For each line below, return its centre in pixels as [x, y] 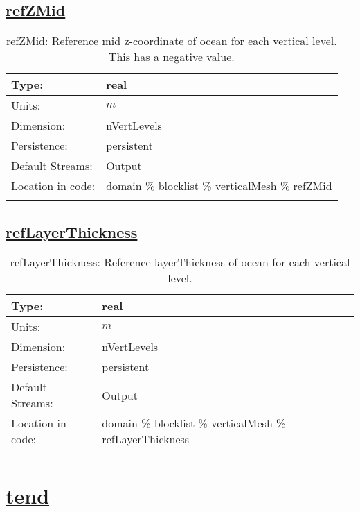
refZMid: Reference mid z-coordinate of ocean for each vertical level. [171, 41]
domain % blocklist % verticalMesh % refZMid [219, 186]
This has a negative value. [171, 57]
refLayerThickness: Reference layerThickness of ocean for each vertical [180, 262]
